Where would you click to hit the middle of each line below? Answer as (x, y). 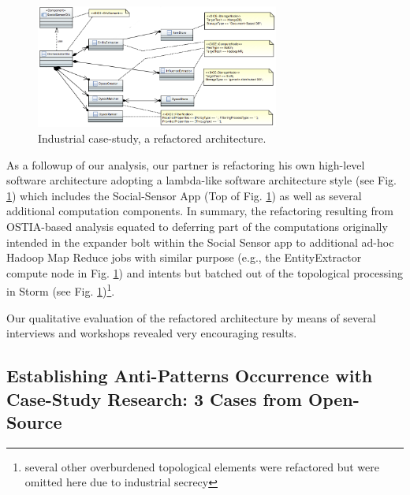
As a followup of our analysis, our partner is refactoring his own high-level (186, 164)
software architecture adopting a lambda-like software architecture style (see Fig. (201, 180)
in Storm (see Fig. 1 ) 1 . (61, 290)
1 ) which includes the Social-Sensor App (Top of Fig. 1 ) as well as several (184, 195)
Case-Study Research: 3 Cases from (154, 398)
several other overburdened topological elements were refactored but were (202, 466)
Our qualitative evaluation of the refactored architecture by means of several (191, 317)
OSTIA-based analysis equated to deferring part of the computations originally (197, 226)
